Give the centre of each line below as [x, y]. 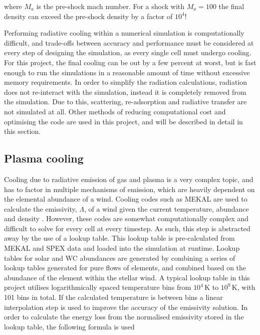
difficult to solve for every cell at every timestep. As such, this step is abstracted [127, 228]
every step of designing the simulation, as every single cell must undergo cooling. [128, 52]
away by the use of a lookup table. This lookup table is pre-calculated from [119, 238]
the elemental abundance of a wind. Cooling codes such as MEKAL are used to [126, 199]
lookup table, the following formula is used [69, 326]
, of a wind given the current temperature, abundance [166, 208]
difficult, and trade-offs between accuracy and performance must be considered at [129, 42]
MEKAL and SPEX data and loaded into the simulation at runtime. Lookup [122, 248]
